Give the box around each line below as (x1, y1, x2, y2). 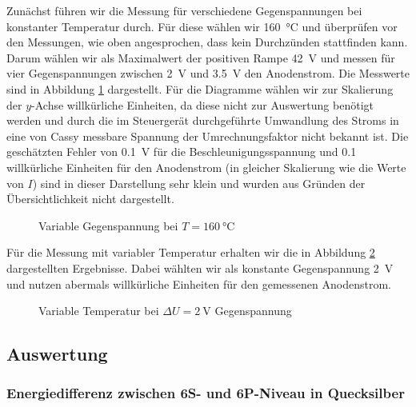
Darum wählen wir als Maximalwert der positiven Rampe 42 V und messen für (6, 49, 395, 66)
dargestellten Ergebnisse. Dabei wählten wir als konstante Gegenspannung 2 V (6, 259, 394, 276)
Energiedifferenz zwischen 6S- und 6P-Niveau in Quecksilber (6, 383, 405, 403)
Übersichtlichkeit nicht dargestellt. (6, 190, 174, 207)
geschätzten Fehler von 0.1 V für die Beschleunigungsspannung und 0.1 (6, 143, 357, 160)
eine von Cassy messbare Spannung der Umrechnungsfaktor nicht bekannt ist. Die (6, 127, 409, 144)
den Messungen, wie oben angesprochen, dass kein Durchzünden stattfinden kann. (6, 34, 408, 50)
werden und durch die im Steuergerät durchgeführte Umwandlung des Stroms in (6, 112, 399, 129)
